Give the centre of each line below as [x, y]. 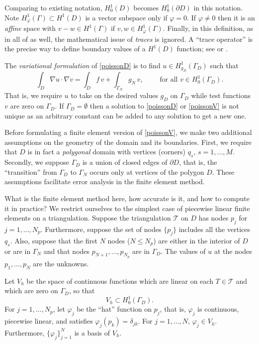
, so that [82, 290]
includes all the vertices [214, 229]
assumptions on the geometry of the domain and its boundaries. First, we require [128, 142]
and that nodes [67, 251]
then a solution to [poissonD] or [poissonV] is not [164, 106]
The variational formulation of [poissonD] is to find [83, 65]
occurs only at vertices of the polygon [147, 172]
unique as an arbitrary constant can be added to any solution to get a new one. [126, 115]
